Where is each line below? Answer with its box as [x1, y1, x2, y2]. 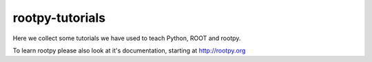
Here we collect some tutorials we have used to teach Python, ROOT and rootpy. [12, 34, 241, 42]
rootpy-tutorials [12, 10, 106, 25]
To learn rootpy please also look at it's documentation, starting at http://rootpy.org [12, 46, 246, 55]
